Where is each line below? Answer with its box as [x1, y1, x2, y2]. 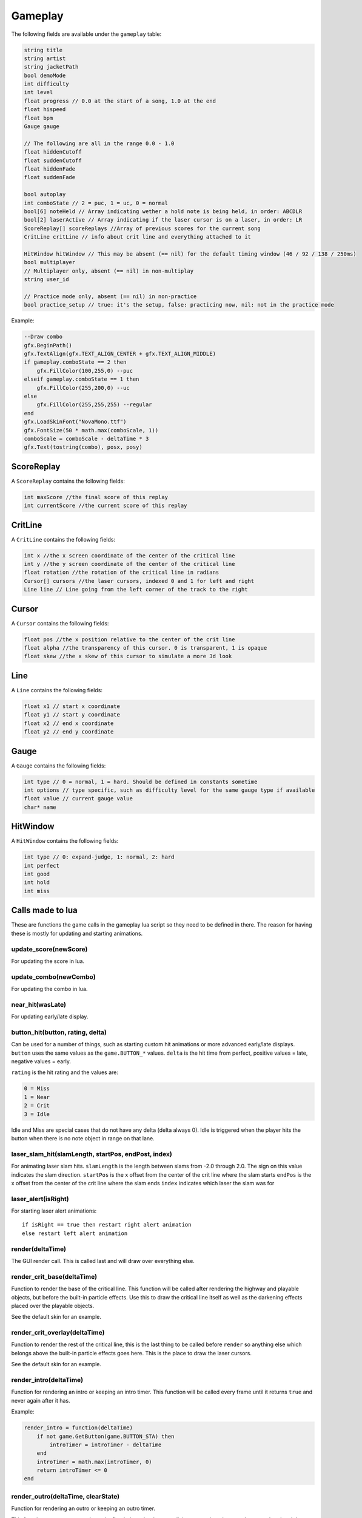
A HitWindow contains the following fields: [11, 837, 119, 845]
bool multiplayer [24, 259, 76, 266]
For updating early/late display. [11, 1013, 89, 1020]
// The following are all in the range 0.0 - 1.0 [24, 140, 175, 147]
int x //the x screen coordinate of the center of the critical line [24, 552, 235, 559]
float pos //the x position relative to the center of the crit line [24, 636, 235, 643]
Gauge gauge [24, 123, 60, 130]
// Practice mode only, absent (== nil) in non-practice [24, 293, 197, 300]
